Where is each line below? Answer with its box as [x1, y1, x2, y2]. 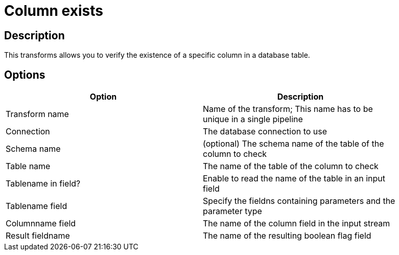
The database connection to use [203, 126, 327, 137]
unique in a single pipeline [203, 114, 303, 125]
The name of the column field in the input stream [203, 218, 390, 229]
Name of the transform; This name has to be [203, 104, 373, 114]
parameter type [203, 206, 262, 217]
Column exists [4, 2, 103, 19]
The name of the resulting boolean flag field [203, 230, 371, 241]
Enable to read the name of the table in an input [203, 173, 385, 184]
